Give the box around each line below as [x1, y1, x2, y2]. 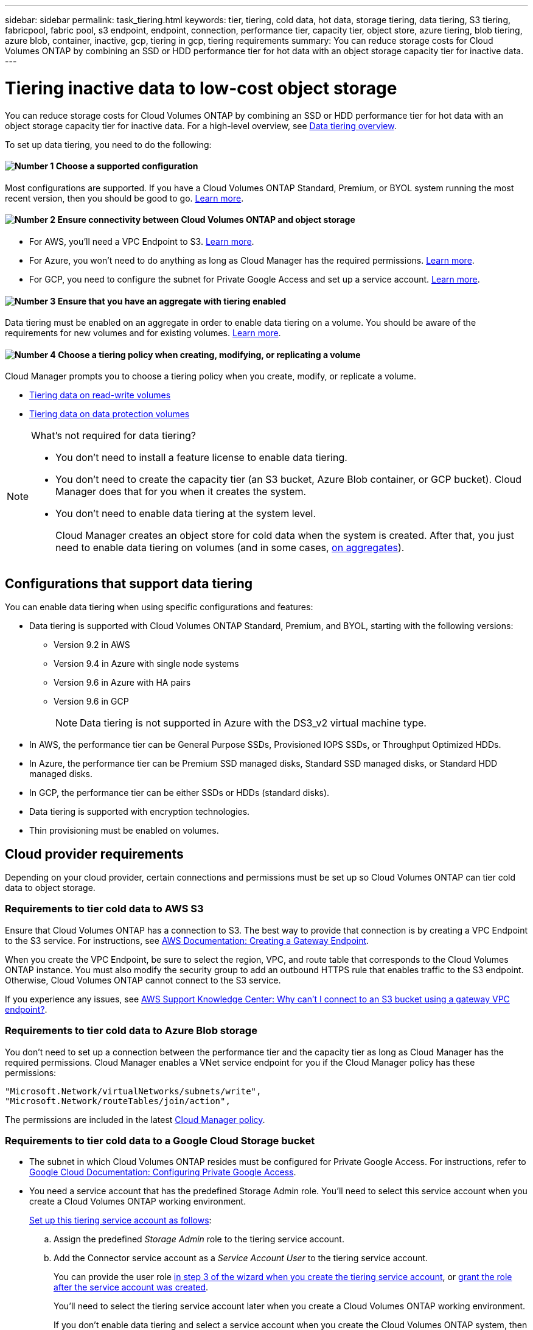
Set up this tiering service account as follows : [29, 1215, 212, 1226]
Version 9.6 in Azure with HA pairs [54, 677, 191, 688]
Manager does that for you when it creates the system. [55, 485, 307, 498]
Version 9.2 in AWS [54, 639, 130, 650]
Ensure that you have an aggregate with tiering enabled [57, 295, 286, 306]
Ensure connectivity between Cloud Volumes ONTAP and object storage [57, 214, 355, 225]
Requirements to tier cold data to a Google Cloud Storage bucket [5, 1134, 315, 1147]
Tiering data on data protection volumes [29, 409, 190, 420]
